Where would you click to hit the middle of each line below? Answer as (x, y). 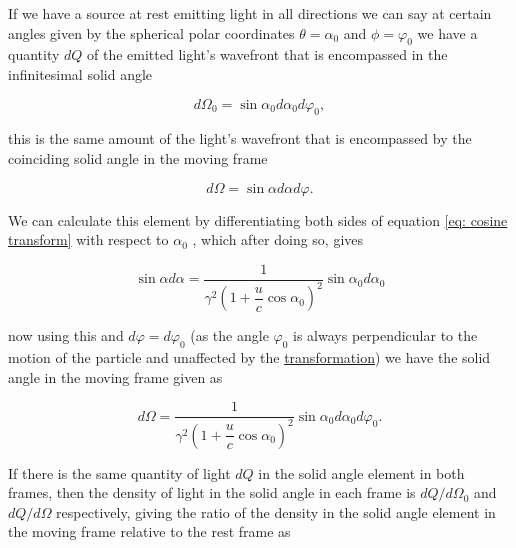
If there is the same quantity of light (119, 472)
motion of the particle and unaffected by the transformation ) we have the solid (249, 356)
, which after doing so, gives (278, 239)
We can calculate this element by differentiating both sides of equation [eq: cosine (258, 219)
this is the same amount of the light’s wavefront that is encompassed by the (240, 138)
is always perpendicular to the (385, 335)
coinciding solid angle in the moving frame (138, 157)
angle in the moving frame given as (115, 376)
